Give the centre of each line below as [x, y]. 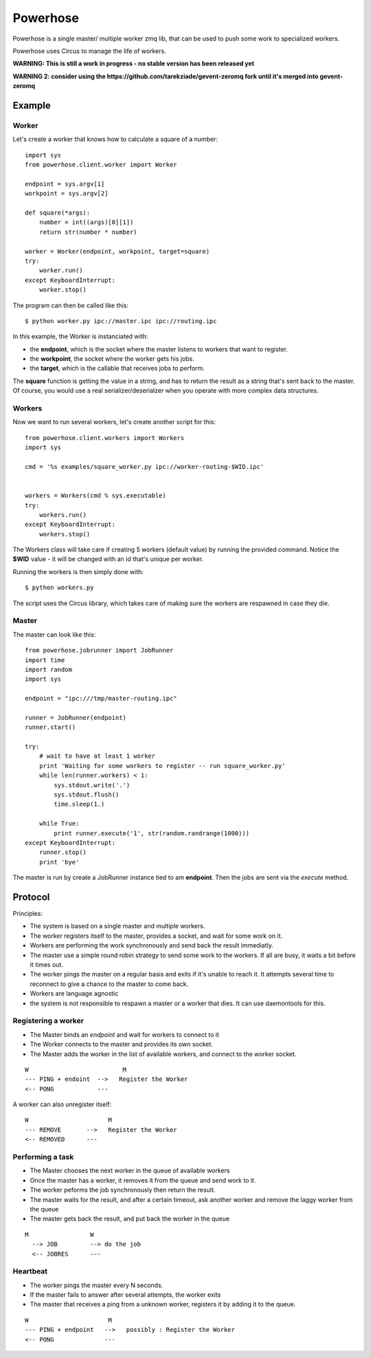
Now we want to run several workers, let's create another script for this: [114, 422]
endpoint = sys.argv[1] [65, 184]
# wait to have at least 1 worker [97, 756]
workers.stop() [65, 534]
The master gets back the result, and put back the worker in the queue [130, 1219]
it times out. [46, 965]
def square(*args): [58, 213]
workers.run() [63, 515]
